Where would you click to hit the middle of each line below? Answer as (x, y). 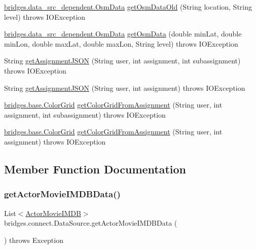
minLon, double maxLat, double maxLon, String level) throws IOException (121, 43)
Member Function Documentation (95, 169)
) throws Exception (34, 240)
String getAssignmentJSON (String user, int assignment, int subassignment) (122, 61)
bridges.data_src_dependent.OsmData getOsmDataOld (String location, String (128, 7)
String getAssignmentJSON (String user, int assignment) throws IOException (125, 87)
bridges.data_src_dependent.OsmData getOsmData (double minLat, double (123, 34)
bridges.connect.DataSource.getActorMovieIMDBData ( (91, 223)
